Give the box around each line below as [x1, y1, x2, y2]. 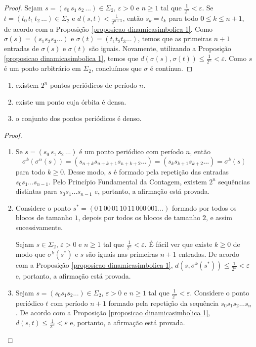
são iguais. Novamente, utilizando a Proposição [88, 43, 231, 53]
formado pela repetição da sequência [108, 297, 219, 308]
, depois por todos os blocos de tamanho [78, 212, 201, 223]
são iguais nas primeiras [85, 249, 158, 259]
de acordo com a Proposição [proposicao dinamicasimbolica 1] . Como [4, 23, 213, 34]
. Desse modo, [63, 166, 106, 176]
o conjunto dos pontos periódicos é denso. [15, 113, 142, 123]
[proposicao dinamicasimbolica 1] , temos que [4, 53, 138, 63]
